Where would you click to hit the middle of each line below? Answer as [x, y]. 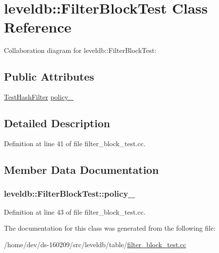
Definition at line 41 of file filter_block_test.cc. [75, 143]
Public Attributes [49, 76]
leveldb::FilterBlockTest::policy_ [70, 194]
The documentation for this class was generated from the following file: [110, 228]
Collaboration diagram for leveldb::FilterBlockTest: [80, 50]
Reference [38, 27]
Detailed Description [57, 123]
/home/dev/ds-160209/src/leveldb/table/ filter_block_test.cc [95, 244]
